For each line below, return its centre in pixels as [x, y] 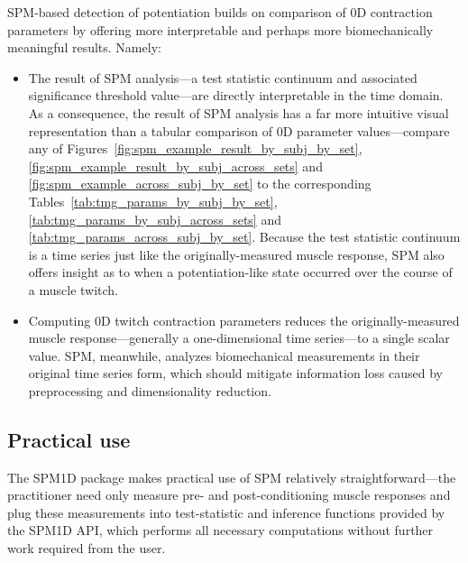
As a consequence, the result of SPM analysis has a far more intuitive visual [239, 112]
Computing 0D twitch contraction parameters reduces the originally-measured [244, 320]
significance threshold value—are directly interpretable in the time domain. [236, 95]
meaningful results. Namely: [84, 47]
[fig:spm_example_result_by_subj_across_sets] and [175, 166]
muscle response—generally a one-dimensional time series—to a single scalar [239, 338]
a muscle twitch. [73, 289]
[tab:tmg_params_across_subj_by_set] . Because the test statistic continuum [244, 237]
